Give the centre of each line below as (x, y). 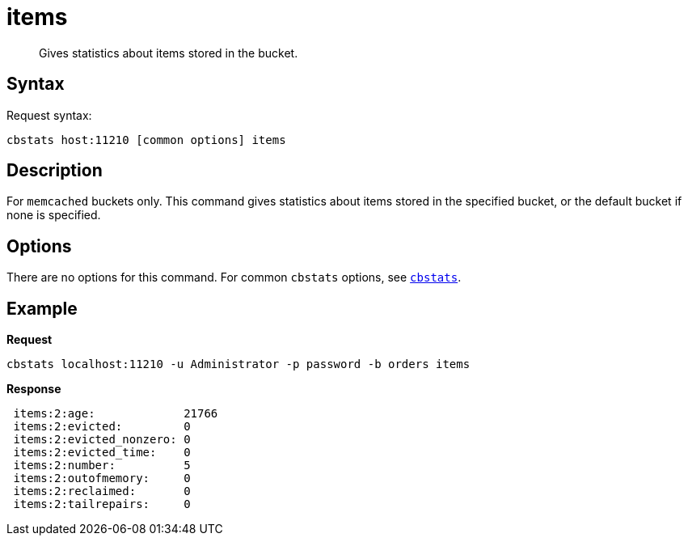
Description (55, 171)
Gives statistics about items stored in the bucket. (169, 53)
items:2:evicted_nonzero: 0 (102, 440)
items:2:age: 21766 (116, 414)
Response (34, 389)
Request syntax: (49, 115)
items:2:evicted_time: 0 (102, 453)
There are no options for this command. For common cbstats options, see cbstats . (234, 277)
